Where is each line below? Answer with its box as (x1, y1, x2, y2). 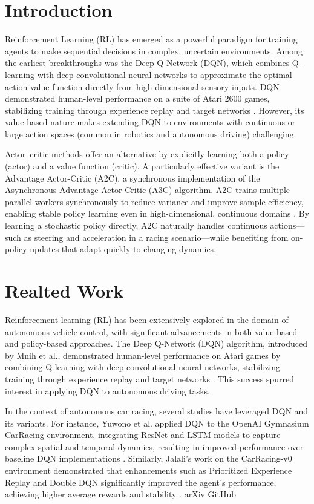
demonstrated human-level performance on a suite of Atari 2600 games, (5, 92, 270, 105)
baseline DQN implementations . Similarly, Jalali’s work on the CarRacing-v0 (5, 452, 292, 465)
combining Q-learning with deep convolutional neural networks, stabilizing (5, 361, 280, 373)
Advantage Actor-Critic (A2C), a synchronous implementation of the (5, 171, 260, 184)
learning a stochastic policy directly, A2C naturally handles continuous (5, 219, 267, 232)
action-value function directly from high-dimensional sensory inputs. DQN (5, 80, 280, 93)
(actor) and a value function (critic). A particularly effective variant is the (5, 160, 280, 172)
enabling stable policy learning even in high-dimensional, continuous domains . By (5, 207, 310, 220)
